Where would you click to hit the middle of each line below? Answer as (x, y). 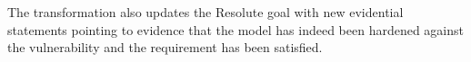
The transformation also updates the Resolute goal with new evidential (205, 12)
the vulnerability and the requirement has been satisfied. (165, 47)
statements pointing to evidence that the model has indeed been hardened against (236, 29)
